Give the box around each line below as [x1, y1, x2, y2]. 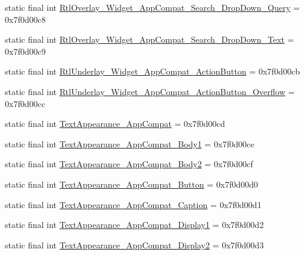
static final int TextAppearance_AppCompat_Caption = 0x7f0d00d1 [5, 198, 262, 210]
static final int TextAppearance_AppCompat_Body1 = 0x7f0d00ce [5, 137, 254, 150]
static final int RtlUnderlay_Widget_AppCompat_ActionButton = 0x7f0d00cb [5, 65, 300, 78]
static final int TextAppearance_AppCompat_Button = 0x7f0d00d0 [5, 177, 258, 190]
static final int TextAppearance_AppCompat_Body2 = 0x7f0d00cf [5, 158, 253, 170]
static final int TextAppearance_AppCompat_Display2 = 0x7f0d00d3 [5, 238, 264, 251]
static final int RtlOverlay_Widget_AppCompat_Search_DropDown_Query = [5, 1, 300, 13]
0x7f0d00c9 [5, 45, 46, 57]
